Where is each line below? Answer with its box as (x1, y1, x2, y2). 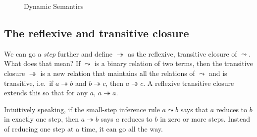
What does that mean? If (4, 58, 81, 68)
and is (208, 68, 227, 78)
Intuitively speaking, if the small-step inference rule (4, 104, 160, 114)
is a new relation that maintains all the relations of (40, 68, 195, 78)
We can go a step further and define (4, 48, 112, 59)
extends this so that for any (4, 87, 88, 98)
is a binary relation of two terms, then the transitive (94, 58, 253, 68)
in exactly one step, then (4, 114, 79, 124)
